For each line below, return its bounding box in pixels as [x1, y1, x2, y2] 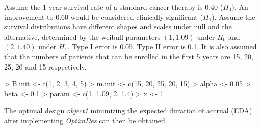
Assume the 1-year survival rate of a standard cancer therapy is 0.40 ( [4, 2, 223, 12]
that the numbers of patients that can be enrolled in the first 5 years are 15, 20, [4, 51, 253, 61]
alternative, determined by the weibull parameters [4, 31, 161, 42]
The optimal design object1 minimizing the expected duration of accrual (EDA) [4, 105, 252, 116]
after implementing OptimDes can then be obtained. [4, 115, 167, 125]
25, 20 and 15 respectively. [4, 61, 87, 72]
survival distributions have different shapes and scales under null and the [4, 21, 232, 32]
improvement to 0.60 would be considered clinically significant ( [4, 11, 203, 22]
